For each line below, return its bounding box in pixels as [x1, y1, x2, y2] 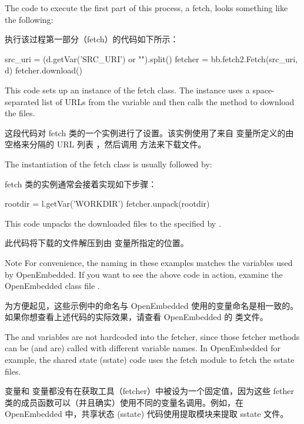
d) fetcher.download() [5, 64, 82, 76]
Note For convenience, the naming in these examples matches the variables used [5, 256, 293, 268]
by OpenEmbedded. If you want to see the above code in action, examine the [5, 268, 283, 280]
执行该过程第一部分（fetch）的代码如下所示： [5, 33, 179, 45]
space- [252, 83, 275, 96]
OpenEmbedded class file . [5, 280, 100, 292]
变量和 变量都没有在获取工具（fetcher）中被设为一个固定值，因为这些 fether [5, 385, 295, 397]
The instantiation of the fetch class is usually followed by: [5, 157, 212, 170]
